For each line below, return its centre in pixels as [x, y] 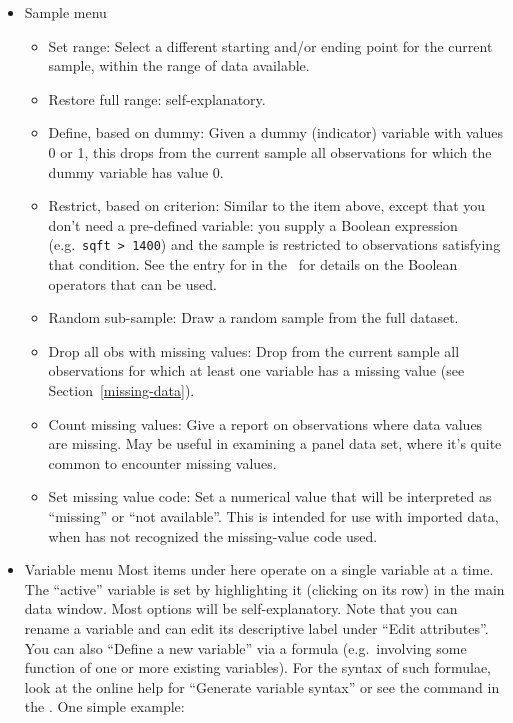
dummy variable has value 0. [136, 171]
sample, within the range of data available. [179, 65]
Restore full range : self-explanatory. [157, 98]
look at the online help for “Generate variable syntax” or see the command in [262, 686]
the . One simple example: [104, 706]
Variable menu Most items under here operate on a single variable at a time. [259, 569]
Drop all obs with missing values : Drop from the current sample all [254, 350]
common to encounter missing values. [162, 462]
